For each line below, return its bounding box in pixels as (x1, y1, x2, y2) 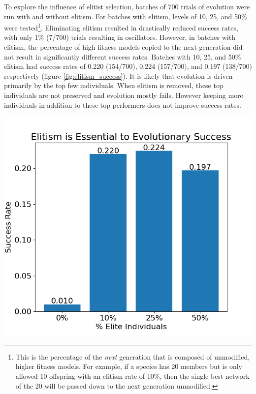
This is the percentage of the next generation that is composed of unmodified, (15, 351, 250, 362)
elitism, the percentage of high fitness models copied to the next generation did (4, 42, 243, 52)
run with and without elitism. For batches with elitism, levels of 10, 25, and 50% (4, 11, 247, 21)
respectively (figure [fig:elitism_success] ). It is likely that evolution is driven (4, 70, 233, 81)
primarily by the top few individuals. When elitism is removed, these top (4, 80, 224, 91)
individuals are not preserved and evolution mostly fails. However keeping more (4, 90, 243, 100)
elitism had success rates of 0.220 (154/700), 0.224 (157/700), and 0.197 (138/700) (4, 61, 252, 71)
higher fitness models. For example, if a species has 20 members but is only (15, 361, 242, 371)
